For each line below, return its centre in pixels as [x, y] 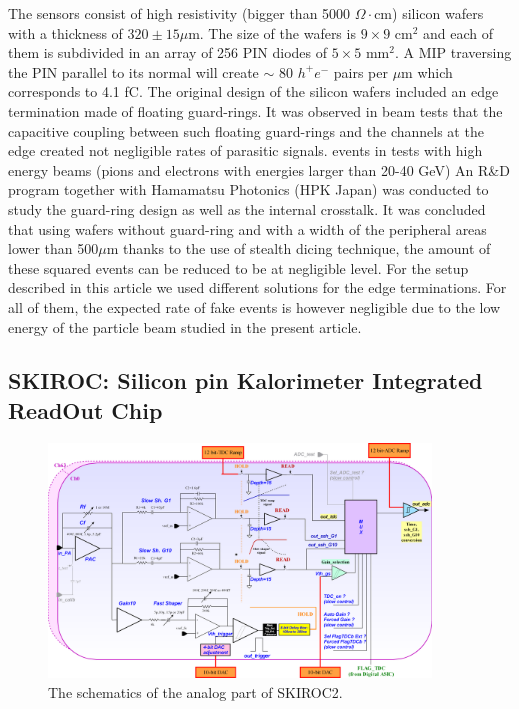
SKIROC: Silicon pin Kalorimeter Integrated [245, 380]
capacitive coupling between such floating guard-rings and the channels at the [246, 130]
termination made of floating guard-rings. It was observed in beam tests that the [255, 110]
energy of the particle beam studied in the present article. [185, 326]
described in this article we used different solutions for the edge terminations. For [257, 287]
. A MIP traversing [453, 52]
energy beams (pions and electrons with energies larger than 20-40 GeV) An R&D [259, 169]
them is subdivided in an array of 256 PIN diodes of [168, 52]
